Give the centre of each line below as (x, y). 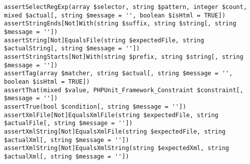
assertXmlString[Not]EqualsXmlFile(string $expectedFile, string (115, 131)
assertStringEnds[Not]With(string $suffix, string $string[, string (120, 24)
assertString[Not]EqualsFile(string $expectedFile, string (104, 40)
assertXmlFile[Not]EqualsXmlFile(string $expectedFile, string (111, 115)
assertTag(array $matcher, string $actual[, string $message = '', (119, 74)
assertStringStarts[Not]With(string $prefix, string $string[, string (124, 57)
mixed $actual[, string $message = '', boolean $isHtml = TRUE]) (115, 15)
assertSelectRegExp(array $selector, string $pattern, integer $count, (125, 7)
